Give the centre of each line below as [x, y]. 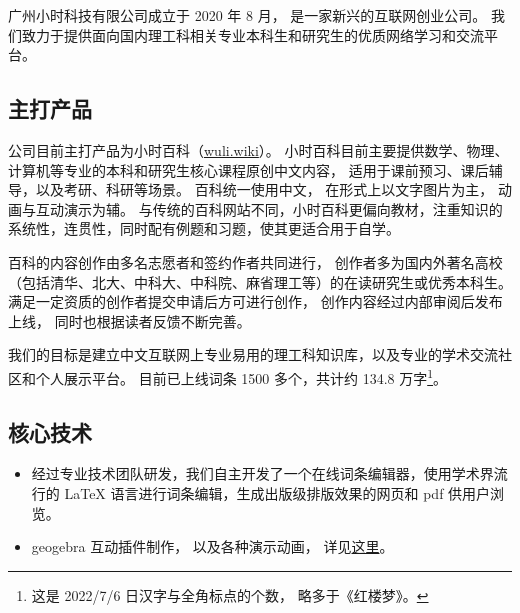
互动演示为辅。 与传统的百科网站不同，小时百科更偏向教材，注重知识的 [269, 208]
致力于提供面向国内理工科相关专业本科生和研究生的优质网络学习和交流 [252, 34]
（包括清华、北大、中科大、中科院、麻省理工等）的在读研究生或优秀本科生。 [260, 281]
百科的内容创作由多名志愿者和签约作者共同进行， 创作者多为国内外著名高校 [255, 261]
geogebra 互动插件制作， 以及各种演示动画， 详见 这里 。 [212, 546]
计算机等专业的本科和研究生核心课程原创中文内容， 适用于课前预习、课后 [248, 169]
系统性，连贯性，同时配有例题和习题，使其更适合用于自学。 [204, 228]
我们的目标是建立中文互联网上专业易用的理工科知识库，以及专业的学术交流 [253, 354]
